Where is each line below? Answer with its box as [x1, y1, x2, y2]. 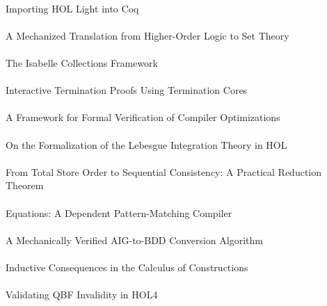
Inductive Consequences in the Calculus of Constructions [6, 259, 248, 274]
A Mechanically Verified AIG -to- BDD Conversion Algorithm [6, 232, 263, 247]
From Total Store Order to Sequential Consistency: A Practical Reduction [6, 164, 322, 179]
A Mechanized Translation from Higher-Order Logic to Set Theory [6, 28, 289, 42]
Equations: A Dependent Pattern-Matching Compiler [6, 205, 232, 220]
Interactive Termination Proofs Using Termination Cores [6, 83, 248, 97]
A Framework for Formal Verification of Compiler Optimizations [6, 110, 280, 124]
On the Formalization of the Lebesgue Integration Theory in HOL [6, 137, 287, 152]
